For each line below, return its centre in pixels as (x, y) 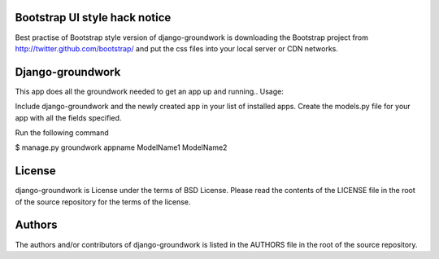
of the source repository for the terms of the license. (103, 202)
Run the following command (62, 132)
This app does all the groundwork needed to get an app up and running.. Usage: (149, 91)
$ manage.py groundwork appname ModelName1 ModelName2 (121, 147)
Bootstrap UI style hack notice (93, 18)
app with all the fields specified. (68, 117)
